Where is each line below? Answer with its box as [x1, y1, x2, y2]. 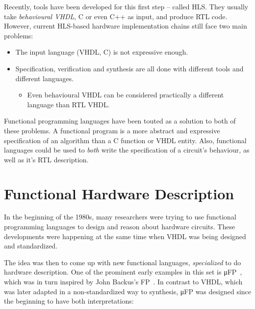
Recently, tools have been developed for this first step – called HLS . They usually [4, 1, 249, 11]
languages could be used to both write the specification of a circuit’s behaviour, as [4, 145, 250, 155]
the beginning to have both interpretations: [4, 296, 134, 306]
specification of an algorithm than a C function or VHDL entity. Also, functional [4, 135, 247, 145]
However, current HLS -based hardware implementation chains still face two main [4, 21, 247, 31]
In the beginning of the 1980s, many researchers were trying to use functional [4, 212, 236, 222]
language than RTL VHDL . [27, 99, 110, 109]
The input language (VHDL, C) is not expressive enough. [15, 47, 188, 57]
